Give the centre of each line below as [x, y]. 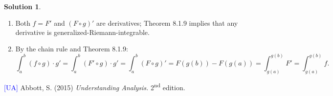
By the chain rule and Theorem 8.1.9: [72, 48]
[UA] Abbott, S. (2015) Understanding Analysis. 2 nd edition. [95, 87]
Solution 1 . [22, 6]
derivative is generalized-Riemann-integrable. [82, 32]
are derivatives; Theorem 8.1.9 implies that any [167, 23]
